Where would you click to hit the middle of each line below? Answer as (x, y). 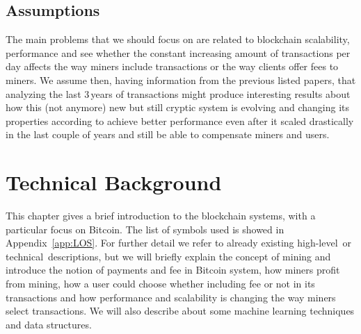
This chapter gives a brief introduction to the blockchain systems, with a (161, 216)
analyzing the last (43, 93)
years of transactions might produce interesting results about (220, 93)
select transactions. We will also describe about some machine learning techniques (180, 311)
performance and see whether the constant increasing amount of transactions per (178, 52)
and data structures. (49, 324)
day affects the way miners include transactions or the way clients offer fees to (172, 66)
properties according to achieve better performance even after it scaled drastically (180, 120)
